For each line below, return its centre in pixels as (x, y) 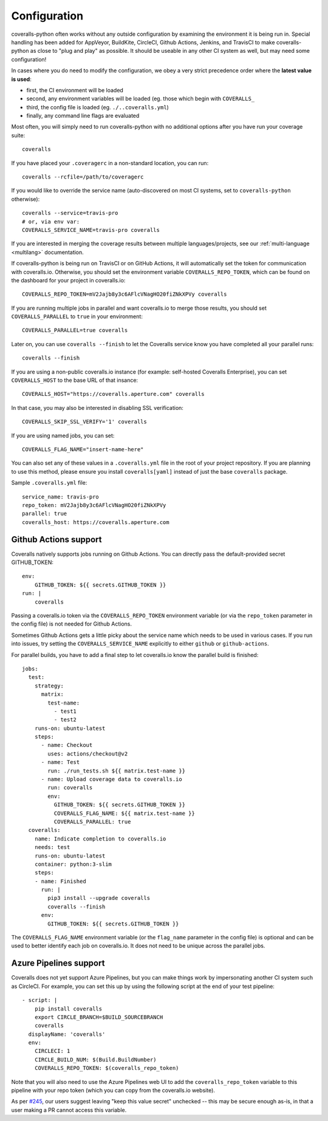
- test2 (65, 720)
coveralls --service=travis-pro (70, 213)
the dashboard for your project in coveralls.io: (68, 280)
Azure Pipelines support (58, 963)
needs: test (52, 847)
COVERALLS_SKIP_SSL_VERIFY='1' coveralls (84, 422)
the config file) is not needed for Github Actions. (72, 624)
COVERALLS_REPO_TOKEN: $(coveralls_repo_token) (107, 1068)
